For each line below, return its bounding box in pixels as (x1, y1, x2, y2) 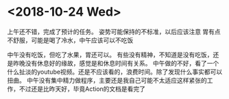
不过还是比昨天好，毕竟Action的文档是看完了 (19, 85, 146, 93)
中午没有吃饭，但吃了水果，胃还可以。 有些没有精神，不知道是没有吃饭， (7, 51, 213, 59)
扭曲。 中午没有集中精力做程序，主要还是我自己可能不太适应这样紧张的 (7, 76, 207, 84)
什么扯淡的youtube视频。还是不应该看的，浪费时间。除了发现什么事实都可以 (7, 68, 223, 76)
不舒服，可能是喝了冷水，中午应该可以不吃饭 (7, 36, 134, 44)
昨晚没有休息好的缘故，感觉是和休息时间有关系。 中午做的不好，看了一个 (12, 59, 219, 67)
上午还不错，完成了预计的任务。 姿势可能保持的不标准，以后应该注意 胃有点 (7, 27, 221, 36)
